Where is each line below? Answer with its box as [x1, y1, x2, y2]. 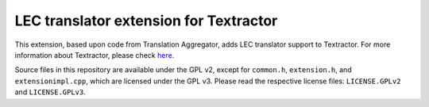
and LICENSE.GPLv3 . [14, 87, 87, 97]
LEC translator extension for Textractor [14, 12, 278, 29]
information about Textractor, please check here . [14, 50, 175, 59]
